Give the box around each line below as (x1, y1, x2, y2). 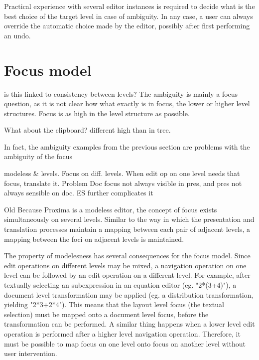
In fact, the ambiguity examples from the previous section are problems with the (4, 141, 250, 152)
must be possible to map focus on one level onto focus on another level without (4, 338, 246, 349)
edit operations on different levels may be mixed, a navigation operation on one (4, 260, 247, 270)
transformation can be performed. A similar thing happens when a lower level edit (4, 319, 255, 329)
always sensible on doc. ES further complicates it (4, 187, 153, 198)
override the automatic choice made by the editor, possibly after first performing (4, 20, 250, 31)
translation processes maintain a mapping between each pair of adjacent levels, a (4, 224, 250, 234)
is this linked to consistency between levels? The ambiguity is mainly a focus (4, 88, 238, 99)
